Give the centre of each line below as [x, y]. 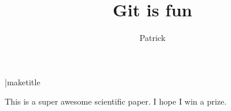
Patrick [152, 38]
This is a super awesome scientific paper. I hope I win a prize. [116, 101]
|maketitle [23, 81]
